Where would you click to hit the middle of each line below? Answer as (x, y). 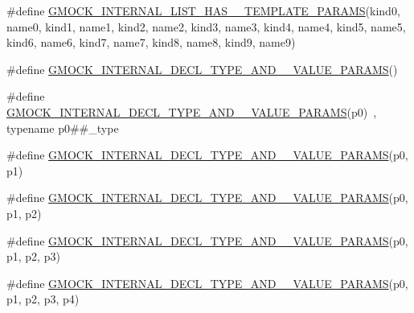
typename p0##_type (63, 128)
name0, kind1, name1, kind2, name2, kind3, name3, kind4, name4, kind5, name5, (206, 26)
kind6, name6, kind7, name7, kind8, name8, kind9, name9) (151, 42)
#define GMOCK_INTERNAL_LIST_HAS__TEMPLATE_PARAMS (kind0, (203, 10)
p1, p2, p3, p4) (43, 299)
